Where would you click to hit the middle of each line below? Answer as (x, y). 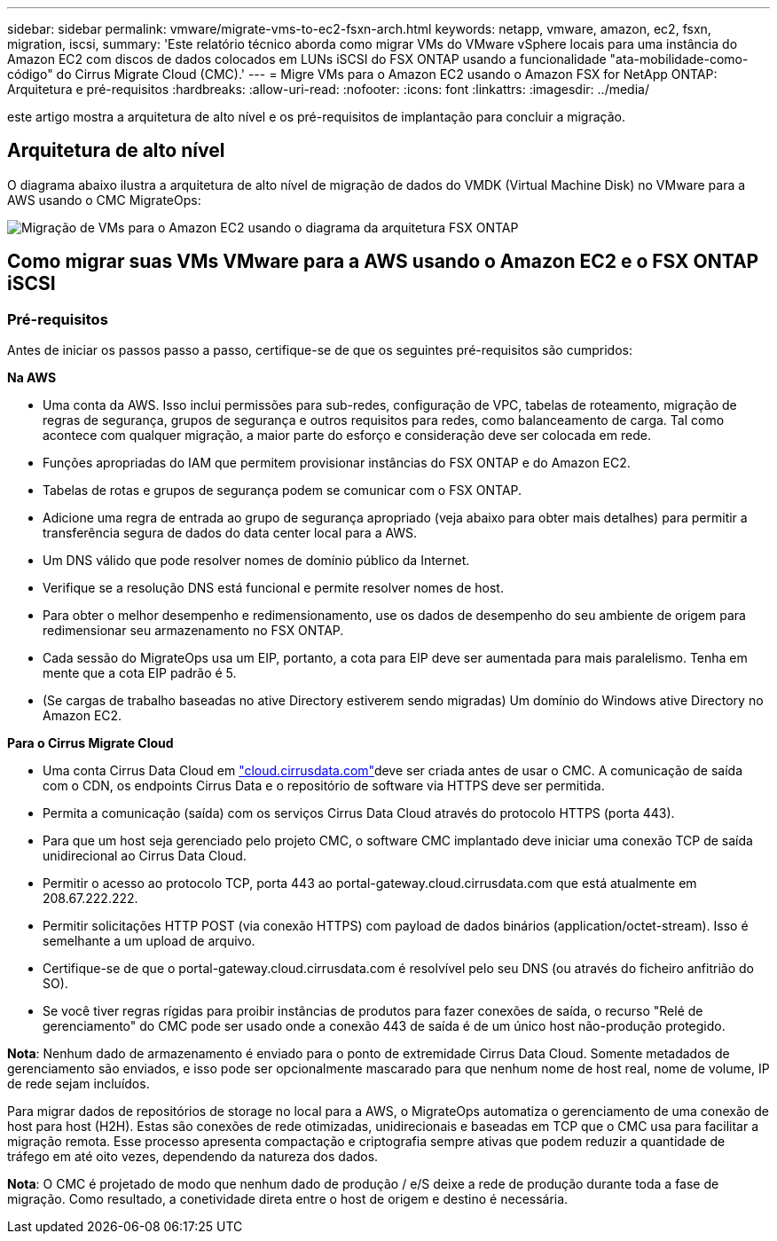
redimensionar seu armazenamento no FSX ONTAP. (193, 631)
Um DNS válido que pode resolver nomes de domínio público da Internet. (256, 561)
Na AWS (32, 378)
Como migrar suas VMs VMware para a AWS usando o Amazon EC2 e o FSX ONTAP (383, 262)
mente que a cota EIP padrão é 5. (140, 673)
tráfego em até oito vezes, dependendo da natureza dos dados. (193, 1157)
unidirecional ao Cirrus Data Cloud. (145, 856)
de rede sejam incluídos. (78, 1084)
